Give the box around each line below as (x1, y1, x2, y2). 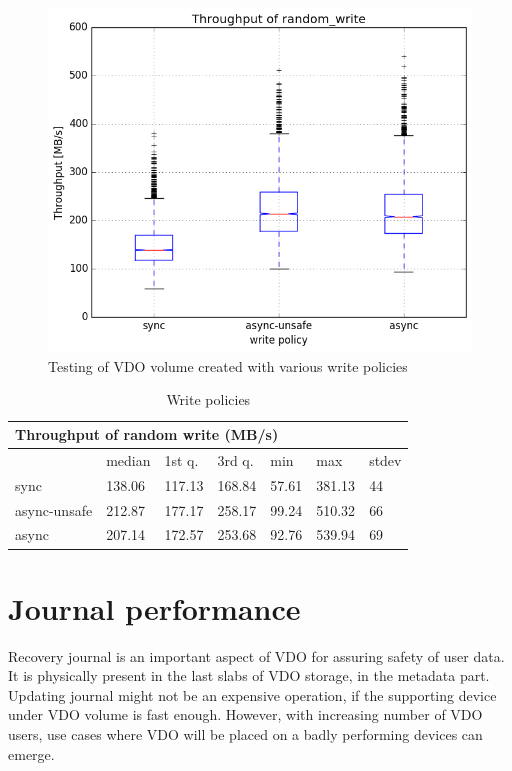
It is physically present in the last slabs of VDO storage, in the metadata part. (8, 665, 490, 686)
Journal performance (8, 587, 301, 628)
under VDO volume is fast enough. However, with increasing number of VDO (8, 704, 483, 725)
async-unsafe (15, 499, 93, 520)
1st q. (164, 449, 199, 470)
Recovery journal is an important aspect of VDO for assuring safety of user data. (8, 645, 505, 666)
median (106, 449, 151, 470)
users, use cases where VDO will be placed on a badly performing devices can (8, 724, 483, 745)
